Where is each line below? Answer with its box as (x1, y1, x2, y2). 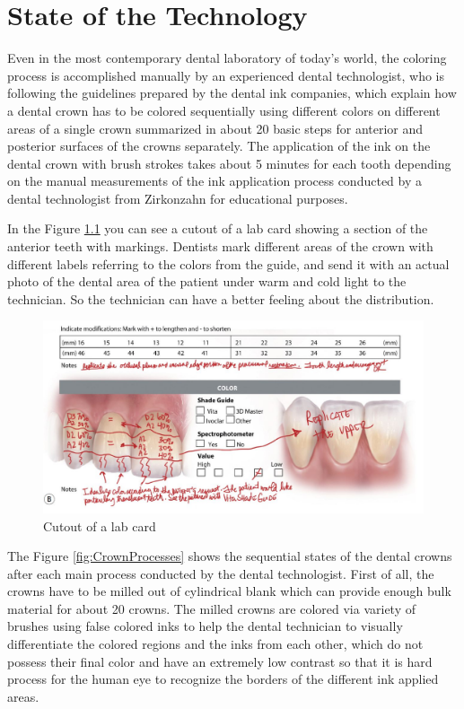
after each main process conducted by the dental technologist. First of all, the (7, 564, 434, 582)
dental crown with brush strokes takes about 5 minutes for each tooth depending (7, 153, 451, 172)
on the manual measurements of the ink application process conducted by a (7, 171, 422, 190)
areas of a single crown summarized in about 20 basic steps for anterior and (7, 118, 424, 137)
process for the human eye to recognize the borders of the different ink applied (7, 670, 439, 688)
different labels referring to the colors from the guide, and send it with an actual (7, 254, 450, 273)
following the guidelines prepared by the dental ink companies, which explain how (7, 83, 457, 102)
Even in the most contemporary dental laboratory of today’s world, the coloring (7, 48, 447, 67)
